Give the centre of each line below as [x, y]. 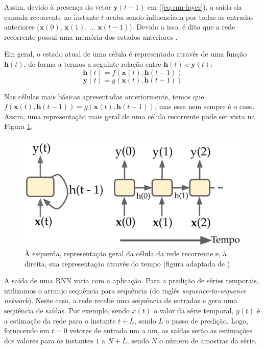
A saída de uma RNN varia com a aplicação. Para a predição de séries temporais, [131, 280]
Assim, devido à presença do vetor [58, 7]
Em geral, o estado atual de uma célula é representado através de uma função [126, 54]
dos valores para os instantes [49, 340]
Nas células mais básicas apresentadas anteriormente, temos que [104, 96]
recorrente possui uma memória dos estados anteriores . [91, 36]
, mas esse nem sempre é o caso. [205, 106]
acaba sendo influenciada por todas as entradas [180, 17]
